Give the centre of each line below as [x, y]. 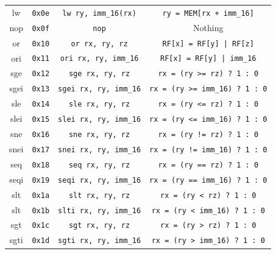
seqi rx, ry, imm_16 [100, 180]
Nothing [208, 27]
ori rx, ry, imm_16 [99, 59]
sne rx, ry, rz [99, 135]
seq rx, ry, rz [99, 165]
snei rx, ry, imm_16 [100, 150]
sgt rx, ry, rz [99, 226]
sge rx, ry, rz [99, 74]
